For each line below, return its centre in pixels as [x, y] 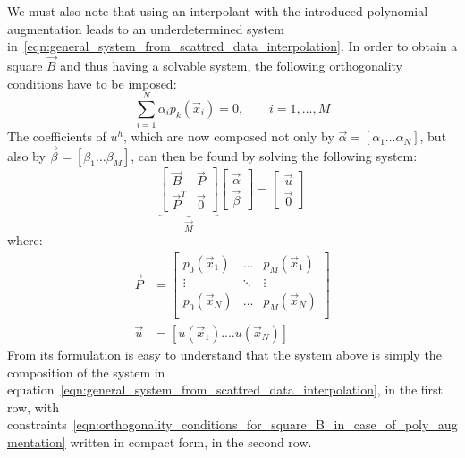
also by [26, 156]
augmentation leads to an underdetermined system [146, 28]
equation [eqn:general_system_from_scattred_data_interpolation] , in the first [225, 390]
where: [25, 240]
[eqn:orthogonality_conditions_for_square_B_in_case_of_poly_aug [265, 424]
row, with [33, 407]
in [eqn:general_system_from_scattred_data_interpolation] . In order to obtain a [232, 46]
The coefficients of [57, 136]
